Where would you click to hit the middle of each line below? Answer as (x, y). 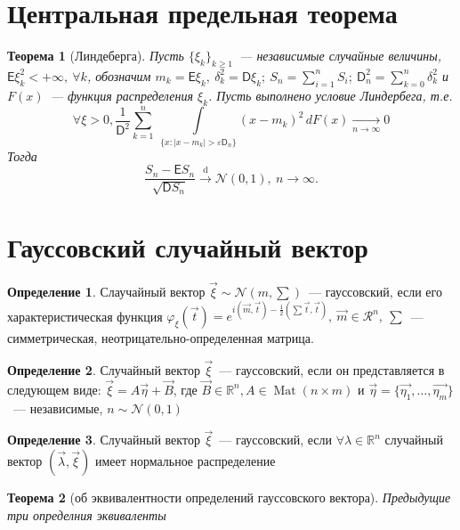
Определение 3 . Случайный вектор (104, 440)
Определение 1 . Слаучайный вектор (106, 292)
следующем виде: (54, 389)
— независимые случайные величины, (340, 56)
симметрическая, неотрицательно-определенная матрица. (161, 338)
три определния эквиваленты (87, 514)
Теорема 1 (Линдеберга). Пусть (96, 56)
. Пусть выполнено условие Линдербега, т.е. (331, 95)
